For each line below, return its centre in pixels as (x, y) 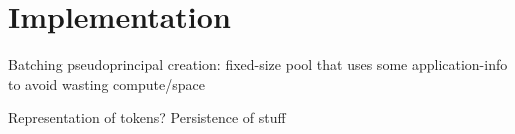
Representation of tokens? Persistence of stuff (147, 117)
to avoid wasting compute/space (106, 83)
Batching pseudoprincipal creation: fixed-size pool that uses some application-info (258, 64)
